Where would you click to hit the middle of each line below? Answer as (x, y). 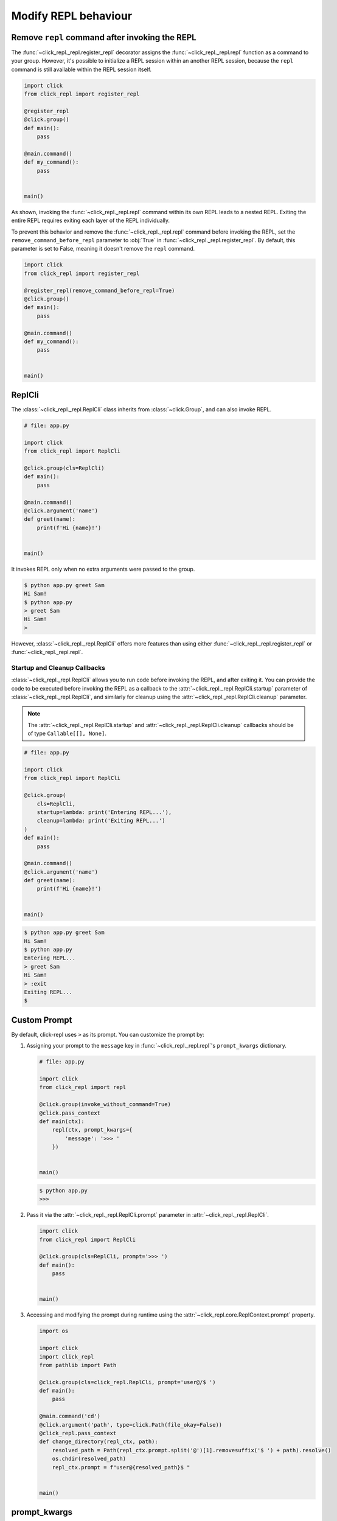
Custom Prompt (42, 1020)
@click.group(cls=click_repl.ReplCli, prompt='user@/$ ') (127, 1382)
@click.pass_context (70, 1113)
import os (54, 1331)
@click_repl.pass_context (78, 1433)
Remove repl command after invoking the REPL (104, 37)
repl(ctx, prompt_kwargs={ (92, 1130)
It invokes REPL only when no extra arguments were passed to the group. (103, 569)
